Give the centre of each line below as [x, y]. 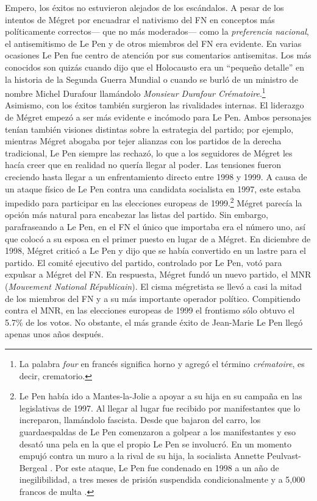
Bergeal [33, 467]
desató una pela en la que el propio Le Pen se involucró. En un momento [155, 443]
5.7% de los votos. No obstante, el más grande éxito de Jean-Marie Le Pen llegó [154, 322]
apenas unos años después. [54, 334]
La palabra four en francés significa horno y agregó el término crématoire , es [162, 363]
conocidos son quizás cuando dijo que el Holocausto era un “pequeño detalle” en [155, 67]
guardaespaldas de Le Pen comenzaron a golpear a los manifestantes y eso [157, 431]
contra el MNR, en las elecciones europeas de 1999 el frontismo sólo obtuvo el [150, 310]
